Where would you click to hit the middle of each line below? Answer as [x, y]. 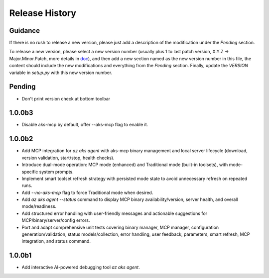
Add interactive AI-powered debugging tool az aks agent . [81, 267]
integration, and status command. [56, 241]
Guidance [24, 31]
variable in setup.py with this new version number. [61, 73]
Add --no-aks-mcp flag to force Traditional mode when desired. [87, 192]
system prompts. [57, 172]
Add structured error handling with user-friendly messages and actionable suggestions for [115, 213]
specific [30, 172]
